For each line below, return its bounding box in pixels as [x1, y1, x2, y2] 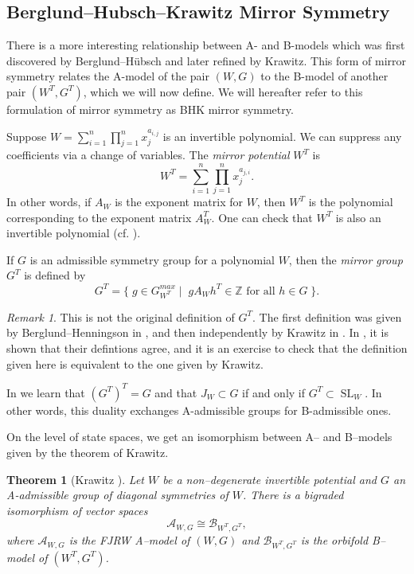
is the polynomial [308, 193, 393, 210]
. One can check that [211, 209, 313, 225]
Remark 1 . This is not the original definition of [6, 308, 235, 325]
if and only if [242, 384, 306, 400]
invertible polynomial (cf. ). [6, 225, 141, 241]
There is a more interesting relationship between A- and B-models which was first [6, 37, 405, 53]
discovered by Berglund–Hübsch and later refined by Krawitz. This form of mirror [6, 52, 407, 68]
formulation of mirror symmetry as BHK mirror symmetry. [6, 100, 294, 117]
